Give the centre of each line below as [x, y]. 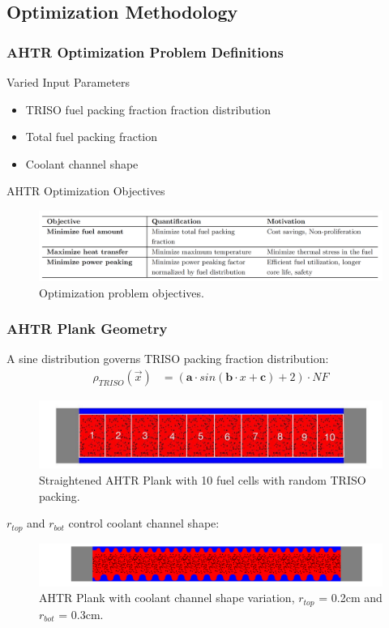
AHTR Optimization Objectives [86, 191]
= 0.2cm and [351, 598]
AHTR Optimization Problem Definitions [145, 51]
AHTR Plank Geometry [87, 329]
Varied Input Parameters [68, 82]
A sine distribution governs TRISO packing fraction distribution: [168, 359]
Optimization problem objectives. [122, 292]
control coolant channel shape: [144, 523]
